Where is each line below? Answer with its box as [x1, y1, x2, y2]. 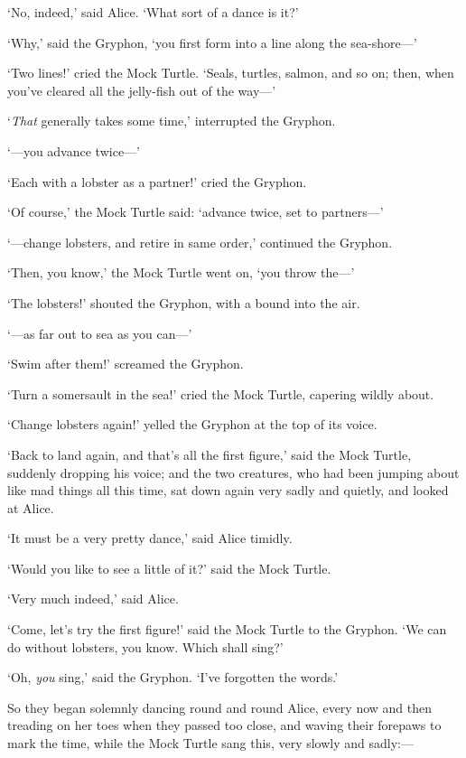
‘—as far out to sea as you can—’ [7, 323, 192, 342]
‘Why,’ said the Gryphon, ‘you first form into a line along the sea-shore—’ [7, 33, 417, 51]
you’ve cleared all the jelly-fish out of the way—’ [7, 80, 276, 99]
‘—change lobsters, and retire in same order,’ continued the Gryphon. [7, 232, 393, 251]
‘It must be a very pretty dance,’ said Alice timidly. [7, 529, 293, 547]
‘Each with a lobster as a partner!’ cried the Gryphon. [7, 172, 307, 191]
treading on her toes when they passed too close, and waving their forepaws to [7, 716, 442, 735]
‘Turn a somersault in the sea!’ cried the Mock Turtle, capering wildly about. [7, 384, 434, 403]
